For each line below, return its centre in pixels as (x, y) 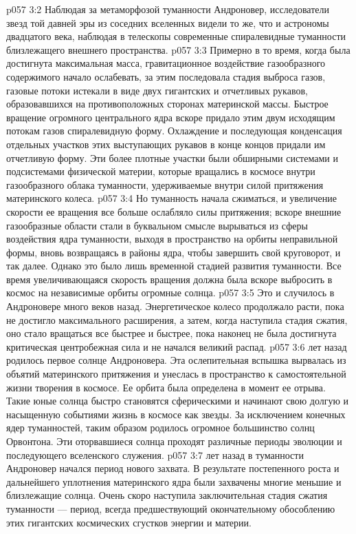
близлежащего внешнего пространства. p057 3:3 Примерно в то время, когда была (178, 49)
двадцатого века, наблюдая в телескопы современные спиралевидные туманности (176, 36)
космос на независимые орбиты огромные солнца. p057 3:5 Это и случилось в (170, 292)
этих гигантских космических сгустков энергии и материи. (129, 522)
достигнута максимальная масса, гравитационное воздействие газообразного (166, 63)
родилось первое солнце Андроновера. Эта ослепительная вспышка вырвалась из (176, 360)
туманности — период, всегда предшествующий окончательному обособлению (171, 508)
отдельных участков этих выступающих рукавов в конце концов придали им (166, 144)
